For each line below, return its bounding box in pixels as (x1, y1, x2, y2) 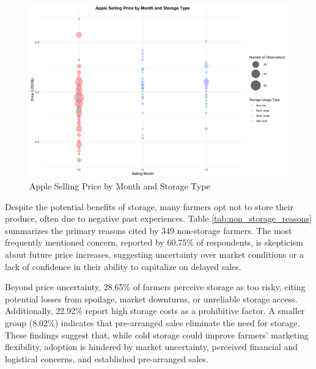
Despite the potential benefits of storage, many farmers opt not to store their (5, 200, 294, 213)
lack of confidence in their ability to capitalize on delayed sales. (5, 260, 241, 272)
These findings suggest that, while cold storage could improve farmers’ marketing (5, 328, 309, 341)
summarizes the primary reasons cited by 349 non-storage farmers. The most (5, 224, 292, 236)
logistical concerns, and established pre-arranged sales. (5, 352, 208, 365)
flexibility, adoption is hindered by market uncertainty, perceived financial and (5, 340, 298, 353)
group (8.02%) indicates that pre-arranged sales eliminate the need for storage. (5, 316, 300, 329)
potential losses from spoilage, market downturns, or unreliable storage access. (5, 292, 298, 305)
